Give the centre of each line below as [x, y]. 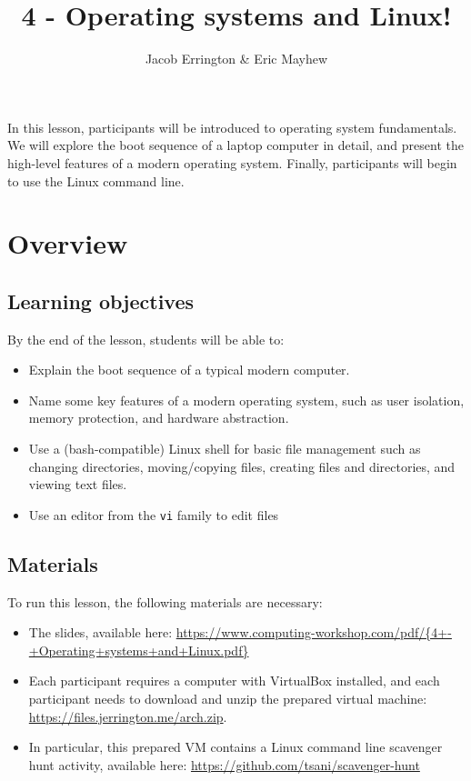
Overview [68, 243]
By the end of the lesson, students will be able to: [146, 339]
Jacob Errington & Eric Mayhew [236, 59]
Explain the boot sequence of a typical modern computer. [189, 370]
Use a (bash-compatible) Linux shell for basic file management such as [225, 449]
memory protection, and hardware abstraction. [159, 418]
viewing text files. [78, 484]
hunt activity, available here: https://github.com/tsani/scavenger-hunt [224, 764]
